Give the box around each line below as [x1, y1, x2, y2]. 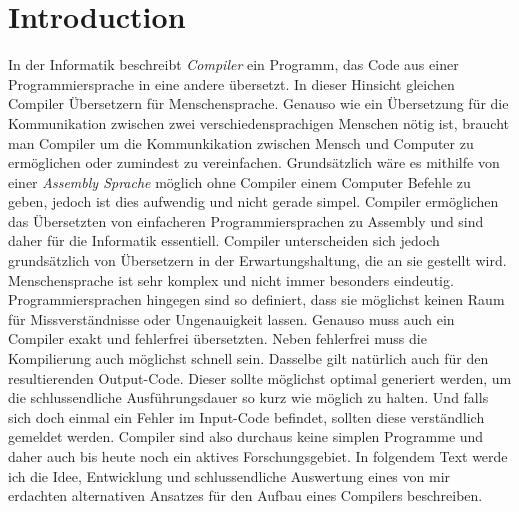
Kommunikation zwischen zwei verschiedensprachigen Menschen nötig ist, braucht [8, 112, 509, 133]
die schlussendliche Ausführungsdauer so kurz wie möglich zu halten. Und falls [8, 387, 489, 408]
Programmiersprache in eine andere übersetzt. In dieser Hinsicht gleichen [8, 73, 455, 94]
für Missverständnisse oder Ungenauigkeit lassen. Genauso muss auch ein [8, 308, 455, 329]
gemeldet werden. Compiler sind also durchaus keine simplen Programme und [8, 426, 484, 447]
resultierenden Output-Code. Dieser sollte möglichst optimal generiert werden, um [8, 367, 512, 388]
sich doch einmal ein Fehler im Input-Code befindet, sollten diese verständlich [8, 406, 485, 427]
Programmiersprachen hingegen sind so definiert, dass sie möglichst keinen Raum [8, 289, 505, 310]
